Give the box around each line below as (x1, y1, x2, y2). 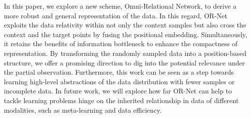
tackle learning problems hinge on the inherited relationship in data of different (4, 95, 239, 105)
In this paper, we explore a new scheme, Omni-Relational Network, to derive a (4, 1, 236, 11)
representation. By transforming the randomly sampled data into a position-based (4, 48, 247, 58)
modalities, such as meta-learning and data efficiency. (4, 105, 162, 115)
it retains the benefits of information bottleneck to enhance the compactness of (4, 39, 237, 49)
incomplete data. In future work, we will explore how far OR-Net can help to (4, 86, 232, 96)
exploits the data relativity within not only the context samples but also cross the (4, 20, 247, 30)
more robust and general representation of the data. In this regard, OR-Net (4, 10, 227, 20)
